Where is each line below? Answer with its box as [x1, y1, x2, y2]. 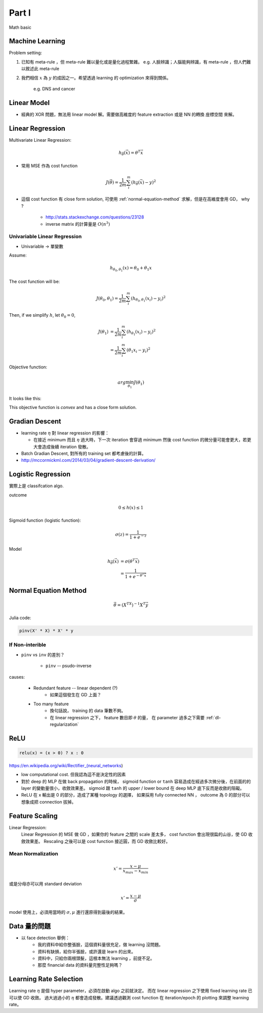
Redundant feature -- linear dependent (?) [33, 685, 118, 691]
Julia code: [9, 615, 32, 621]
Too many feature [33, 701, 69, 707]
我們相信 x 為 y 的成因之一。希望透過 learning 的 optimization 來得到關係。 [21, 75, 171, 81]
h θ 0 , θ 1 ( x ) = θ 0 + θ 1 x [110, 265, 152, 273]
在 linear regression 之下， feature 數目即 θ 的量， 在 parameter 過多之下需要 [50, 714, 205, 720]
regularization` [50, 721, 79, 727]
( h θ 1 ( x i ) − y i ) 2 [127, 328, 156, 337]
